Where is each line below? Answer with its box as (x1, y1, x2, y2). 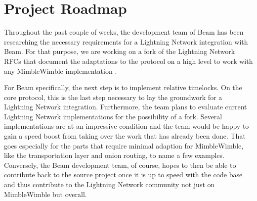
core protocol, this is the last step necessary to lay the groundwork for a (4, 92, 222, 102)
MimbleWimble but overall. (4, 189, 87, 199)
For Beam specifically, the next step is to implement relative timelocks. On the (4, 82, 242, 93)
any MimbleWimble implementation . (4, 65, 117, 76)
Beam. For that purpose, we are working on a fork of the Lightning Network (4, 46, 235, 56)
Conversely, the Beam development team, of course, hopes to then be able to (4, 159, 236, 170)
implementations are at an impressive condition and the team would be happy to (4, 121, 249, 131)
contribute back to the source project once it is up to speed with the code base (4, 169, 243, 180)
